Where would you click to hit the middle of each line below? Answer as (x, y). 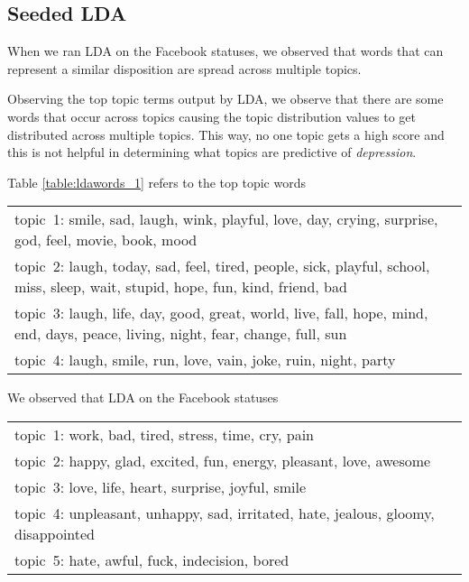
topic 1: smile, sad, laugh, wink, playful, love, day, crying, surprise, (226, 219)
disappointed (55, 533)
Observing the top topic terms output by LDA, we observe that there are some (225, 99)
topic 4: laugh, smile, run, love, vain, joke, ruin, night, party (205, 360)
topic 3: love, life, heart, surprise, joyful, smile (161, 486)
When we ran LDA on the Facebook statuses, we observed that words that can (225, 51)
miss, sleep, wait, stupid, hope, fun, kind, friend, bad (181, 287)
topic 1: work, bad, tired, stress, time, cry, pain (165, 434)
